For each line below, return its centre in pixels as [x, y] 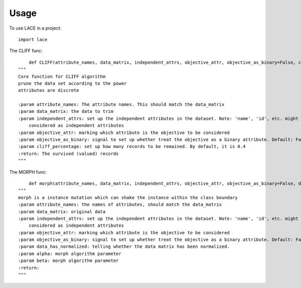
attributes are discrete [49, 91]
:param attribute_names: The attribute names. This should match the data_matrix [121, 105]
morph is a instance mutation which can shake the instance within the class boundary [128, 197]
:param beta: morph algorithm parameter [68, 261]
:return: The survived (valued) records [68, 154]
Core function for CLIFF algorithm [62, 76]
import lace [33, 39]
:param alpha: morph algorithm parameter [70, 254]
